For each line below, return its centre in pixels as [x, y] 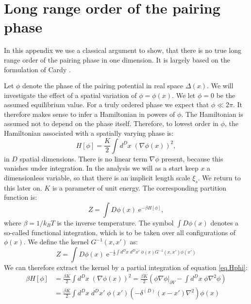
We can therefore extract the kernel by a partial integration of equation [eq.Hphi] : [126, 267]
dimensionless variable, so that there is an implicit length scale [97, 177]
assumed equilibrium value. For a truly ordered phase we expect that [107, 104]
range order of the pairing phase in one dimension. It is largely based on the [117, 59]
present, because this [192, 158]
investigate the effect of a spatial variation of [70, 95]
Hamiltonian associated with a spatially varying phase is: [89, 133]
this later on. [23, 187]
